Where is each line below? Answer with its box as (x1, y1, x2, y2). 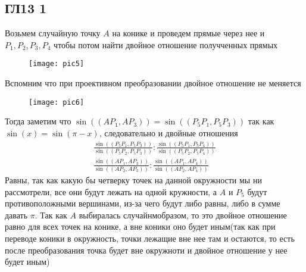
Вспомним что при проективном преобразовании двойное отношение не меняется (5, 77, 301, 89)
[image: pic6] (29, 98, 85, 107)
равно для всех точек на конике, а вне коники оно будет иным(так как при (5, 220, 276, 233)
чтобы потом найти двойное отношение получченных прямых (54, 38, 278, 51)
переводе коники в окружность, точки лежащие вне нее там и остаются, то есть (5, 232, 295, 245)
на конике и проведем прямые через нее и (112, 27, 265, 39)
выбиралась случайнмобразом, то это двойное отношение (79, 208, 287, 221)
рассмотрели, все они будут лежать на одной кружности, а (5, 185, 217, 198)
